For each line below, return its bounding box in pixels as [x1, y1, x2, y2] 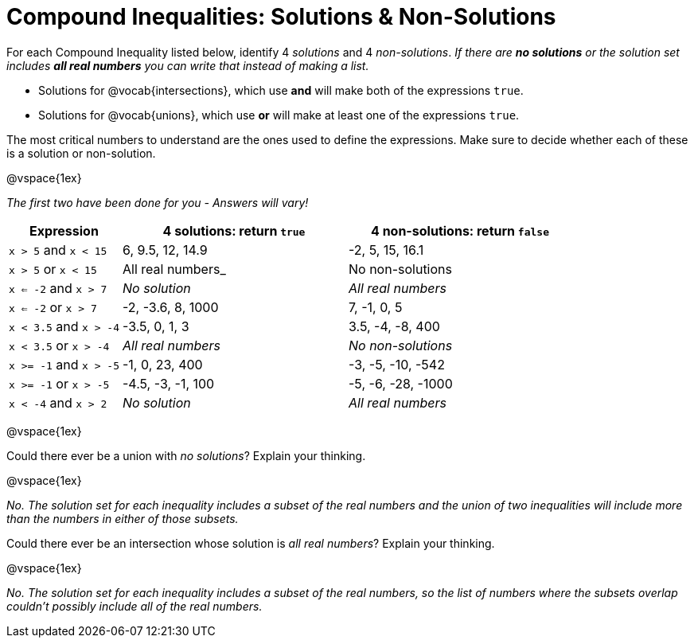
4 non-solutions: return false [371, 222, 549, 239]
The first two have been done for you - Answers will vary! [6, 195, 309, 209]
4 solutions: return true [162, 222, 306, 239]
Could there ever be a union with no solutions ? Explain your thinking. [6, 448, 366, 463]
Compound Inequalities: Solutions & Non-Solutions [6, 3, 556, 30]
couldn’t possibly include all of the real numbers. [6, 599, 263, 613]
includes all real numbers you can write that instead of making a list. [6, 58, 369, 72]
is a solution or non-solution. [6, 146, 156, 160]
